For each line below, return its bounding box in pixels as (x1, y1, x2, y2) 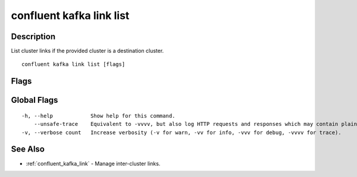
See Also (11, 144, 45, 154)
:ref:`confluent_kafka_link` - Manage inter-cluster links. (26, 160, 161, 167)
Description (11, 31, 56, 42)
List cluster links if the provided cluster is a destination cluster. (11, 48, 164, 55)
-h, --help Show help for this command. (21, 112, 176, 119)
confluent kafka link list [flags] (21, 61, 126, 68)
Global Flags (11, 95, 58, 105)
